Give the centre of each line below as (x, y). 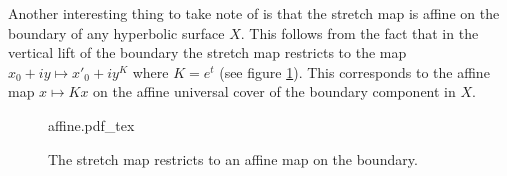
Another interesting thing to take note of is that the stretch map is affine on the (254, 13)
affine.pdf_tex (91, 124)
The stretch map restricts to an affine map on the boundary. (233, 158)
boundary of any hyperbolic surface (116, 32)
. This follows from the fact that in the (359, 32)
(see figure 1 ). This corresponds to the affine (354, 71)
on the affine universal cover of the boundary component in (274, 91)
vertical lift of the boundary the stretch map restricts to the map (207, 52)
